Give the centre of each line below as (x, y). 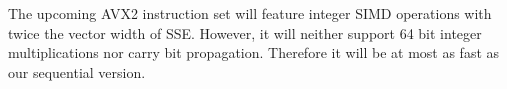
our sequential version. (77, 71)
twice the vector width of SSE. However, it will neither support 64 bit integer (245, 32)
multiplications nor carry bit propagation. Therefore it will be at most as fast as (254, 52)
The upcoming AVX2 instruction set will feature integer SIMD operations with (250, 13)
